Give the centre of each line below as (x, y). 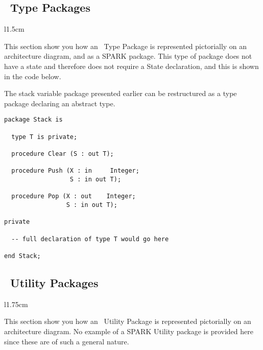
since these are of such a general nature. (67, 341)
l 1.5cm (14, 29)
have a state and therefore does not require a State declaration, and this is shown (131, 66)
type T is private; (44, 137)
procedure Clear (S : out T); (63, 154)
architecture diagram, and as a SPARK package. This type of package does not (128, 56)
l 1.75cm (16, 304)
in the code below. (33, 76)
